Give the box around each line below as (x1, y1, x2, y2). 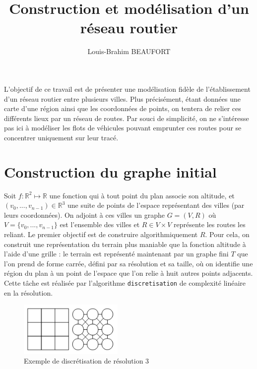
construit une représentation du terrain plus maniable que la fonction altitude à (4, 239, 246, 249)
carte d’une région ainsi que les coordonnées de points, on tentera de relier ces (4, 103, 241, 114)
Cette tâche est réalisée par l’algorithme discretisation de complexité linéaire (4, 277, 246, 288)
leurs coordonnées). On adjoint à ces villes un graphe (4, 209, 165, 220)
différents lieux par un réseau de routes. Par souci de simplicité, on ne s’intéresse (4, 113, 249, 123)
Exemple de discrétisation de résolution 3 (24, 356, 149, 366)
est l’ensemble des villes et (60, 219, 140, 230)
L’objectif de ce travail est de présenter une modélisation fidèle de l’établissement (4, 83, 251, 94)
